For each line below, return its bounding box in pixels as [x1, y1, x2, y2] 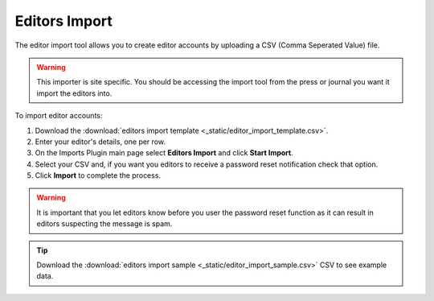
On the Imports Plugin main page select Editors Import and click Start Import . [35, 148, 293, 158]
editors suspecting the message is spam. [36, 219, 173, 229]
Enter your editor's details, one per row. [35, 137, 166, 146]
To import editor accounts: [14, 111, 103, 121]
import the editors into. [36, 89, 113, 98]
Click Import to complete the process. [35, 171, 161, 180]
